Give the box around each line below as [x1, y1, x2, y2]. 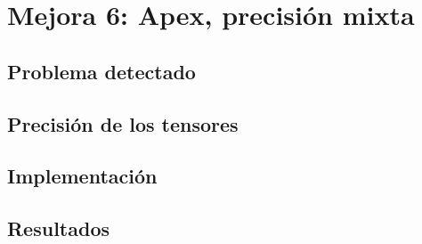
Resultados [7, 215, 110, 242]
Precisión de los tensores [7, 110, 239, 137]
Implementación [7, 162, 158, 190]
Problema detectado [7, 57, 196, 85]
